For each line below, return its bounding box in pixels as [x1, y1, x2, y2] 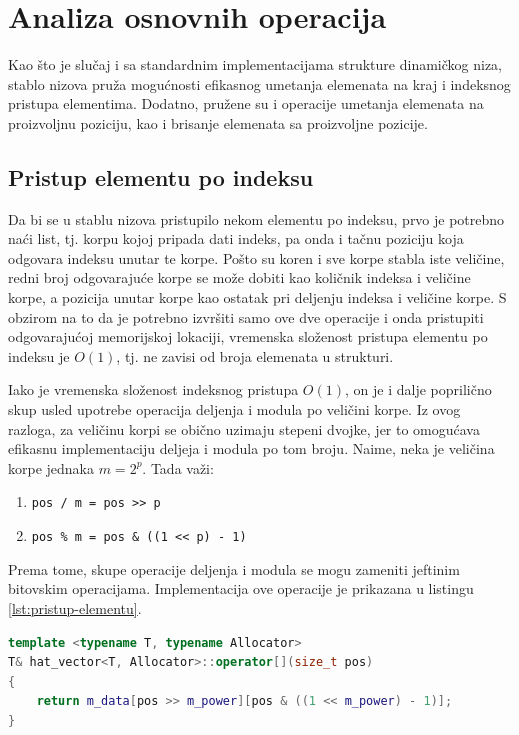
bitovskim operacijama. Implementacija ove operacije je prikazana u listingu [8, 578, 474, 599]
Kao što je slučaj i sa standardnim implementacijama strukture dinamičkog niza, [8, 54, 503, 75]
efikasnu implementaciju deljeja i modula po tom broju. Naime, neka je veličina [8, 438, 495, 459]
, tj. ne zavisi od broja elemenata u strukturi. [116, 345, 394, 366]
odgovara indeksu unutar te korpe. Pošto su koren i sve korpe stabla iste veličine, [8, 247, 505, 268]
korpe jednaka [8, 457, 95, 478]
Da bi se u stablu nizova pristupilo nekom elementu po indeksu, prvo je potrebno [8, 208, 505, 229]
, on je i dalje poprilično [345, 379, 492, 400]
